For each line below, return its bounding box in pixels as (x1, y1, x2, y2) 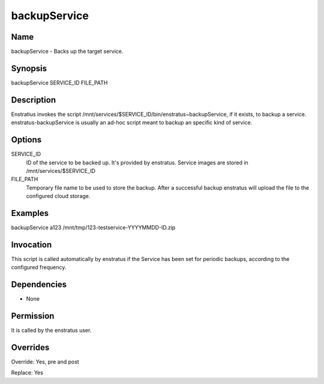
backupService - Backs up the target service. (11, 48, 124, 55)
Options (11, 135, 42, 145)
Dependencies (11, 280, 67, 290)
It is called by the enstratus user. (11, 327, 92, 334)
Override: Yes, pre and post (11, 358, 79, 365)
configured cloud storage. (26, 193, 91, 200)
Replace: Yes (11, 369, 43, 376)
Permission (11, 311, 55, 321)
